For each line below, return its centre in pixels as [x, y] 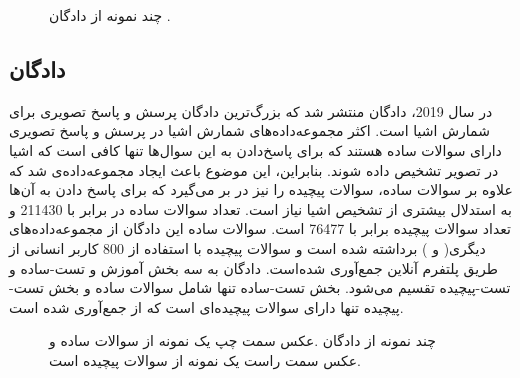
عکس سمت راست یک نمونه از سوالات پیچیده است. [205, 359]
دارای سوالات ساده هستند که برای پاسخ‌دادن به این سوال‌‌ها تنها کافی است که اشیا [255, 149]
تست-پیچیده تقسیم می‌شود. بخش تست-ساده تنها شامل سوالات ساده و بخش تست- [260, 287]
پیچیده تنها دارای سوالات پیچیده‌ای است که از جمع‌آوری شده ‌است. [206, 306]
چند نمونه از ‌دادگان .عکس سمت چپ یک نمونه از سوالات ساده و [242, 340]
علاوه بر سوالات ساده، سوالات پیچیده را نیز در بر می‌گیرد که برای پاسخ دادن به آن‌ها [261, 189]
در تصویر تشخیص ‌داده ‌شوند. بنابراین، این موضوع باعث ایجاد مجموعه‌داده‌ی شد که [254, 169]
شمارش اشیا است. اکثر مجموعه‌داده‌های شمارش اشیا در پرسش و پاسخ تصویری [249, 130]
